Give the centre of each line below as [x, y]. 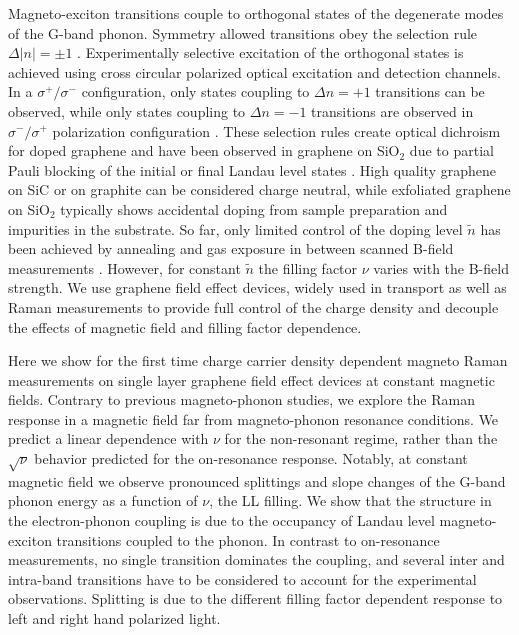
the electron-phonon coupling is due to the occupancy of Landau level [221, 520]
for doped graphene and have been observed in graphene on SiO [204, 150]
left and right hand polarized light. [114, 617]
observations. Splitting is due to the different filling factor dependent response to [255, 598]
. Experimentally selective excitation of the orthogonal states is [270, 52]
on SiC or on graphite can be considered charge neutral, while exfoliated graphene [259, 189]
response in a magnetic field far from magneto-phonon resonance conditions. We [253, 418]
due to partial [451, 150]
